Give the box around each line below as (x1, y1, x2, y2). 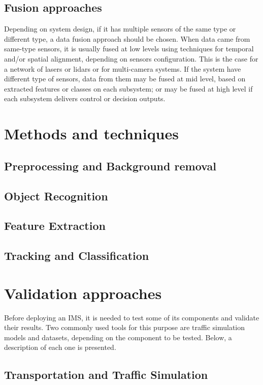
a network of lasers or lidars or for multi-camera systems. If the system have (4, 63, 241, 74)
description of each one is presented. (4, 342, 116, 352)
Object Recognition (4, 188, 108, 203)
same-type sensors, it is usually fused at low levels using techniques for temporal (4, 43, 254, 54)
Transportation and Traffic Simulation (4, 367, 208, 382)
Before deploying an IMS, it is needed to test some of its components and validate (4, 312, 259, 322)
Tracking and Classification (4, 248, 149, 263)
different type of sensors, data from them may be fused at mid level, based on (4, 73, 246, 84)
